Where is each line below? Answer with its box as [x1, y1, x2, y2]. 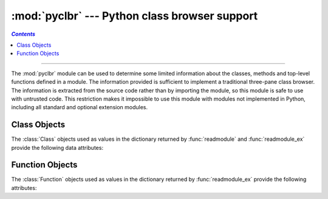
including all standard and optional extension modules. [11, 104, 148, 111]
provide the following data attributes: [11, 144, 103, 151]
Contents [11, 30, 36, 38]
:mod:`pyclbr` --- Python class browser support [11, 9, 258, 22]
